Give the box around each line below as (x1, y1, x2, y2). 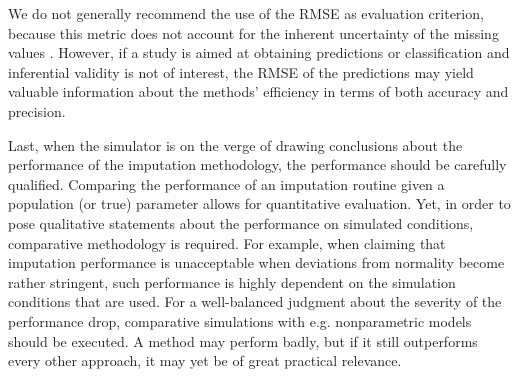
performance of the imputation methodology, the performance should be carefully (8, 154, 507, 175)
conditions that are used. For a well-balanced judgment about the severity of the (8, 291, 502, 312)
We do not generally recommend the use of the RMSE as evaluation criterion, (8, 3, 484, 23)
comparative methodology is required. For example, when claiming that (8, 232, 446, 253)
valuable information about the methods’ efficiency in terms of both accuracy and (8, 81, 509, 102)
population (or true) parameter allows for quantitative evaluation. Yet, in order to (8, 193, 511, 214)
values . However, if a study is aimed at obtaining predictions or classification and (8, 42, 510, 63)
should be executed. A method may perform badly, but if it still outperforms (8, 330, 478, 351)
